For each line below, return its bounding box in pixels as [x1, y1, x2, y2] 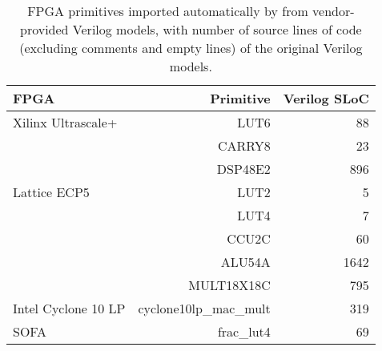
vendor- [312, 2, 355, 20]
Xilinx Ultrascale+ [13, 113, 118, 131]
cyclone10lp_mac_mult [138, 299, 271, 317]
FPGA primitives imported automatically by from [27, 2, 308, 20]
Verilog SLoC [283, 89, 369, 107]
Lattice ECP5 [13, 183, 90, 201]
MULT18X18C [188, 276, 271, 294]
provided [20, 20, 69, 38]
